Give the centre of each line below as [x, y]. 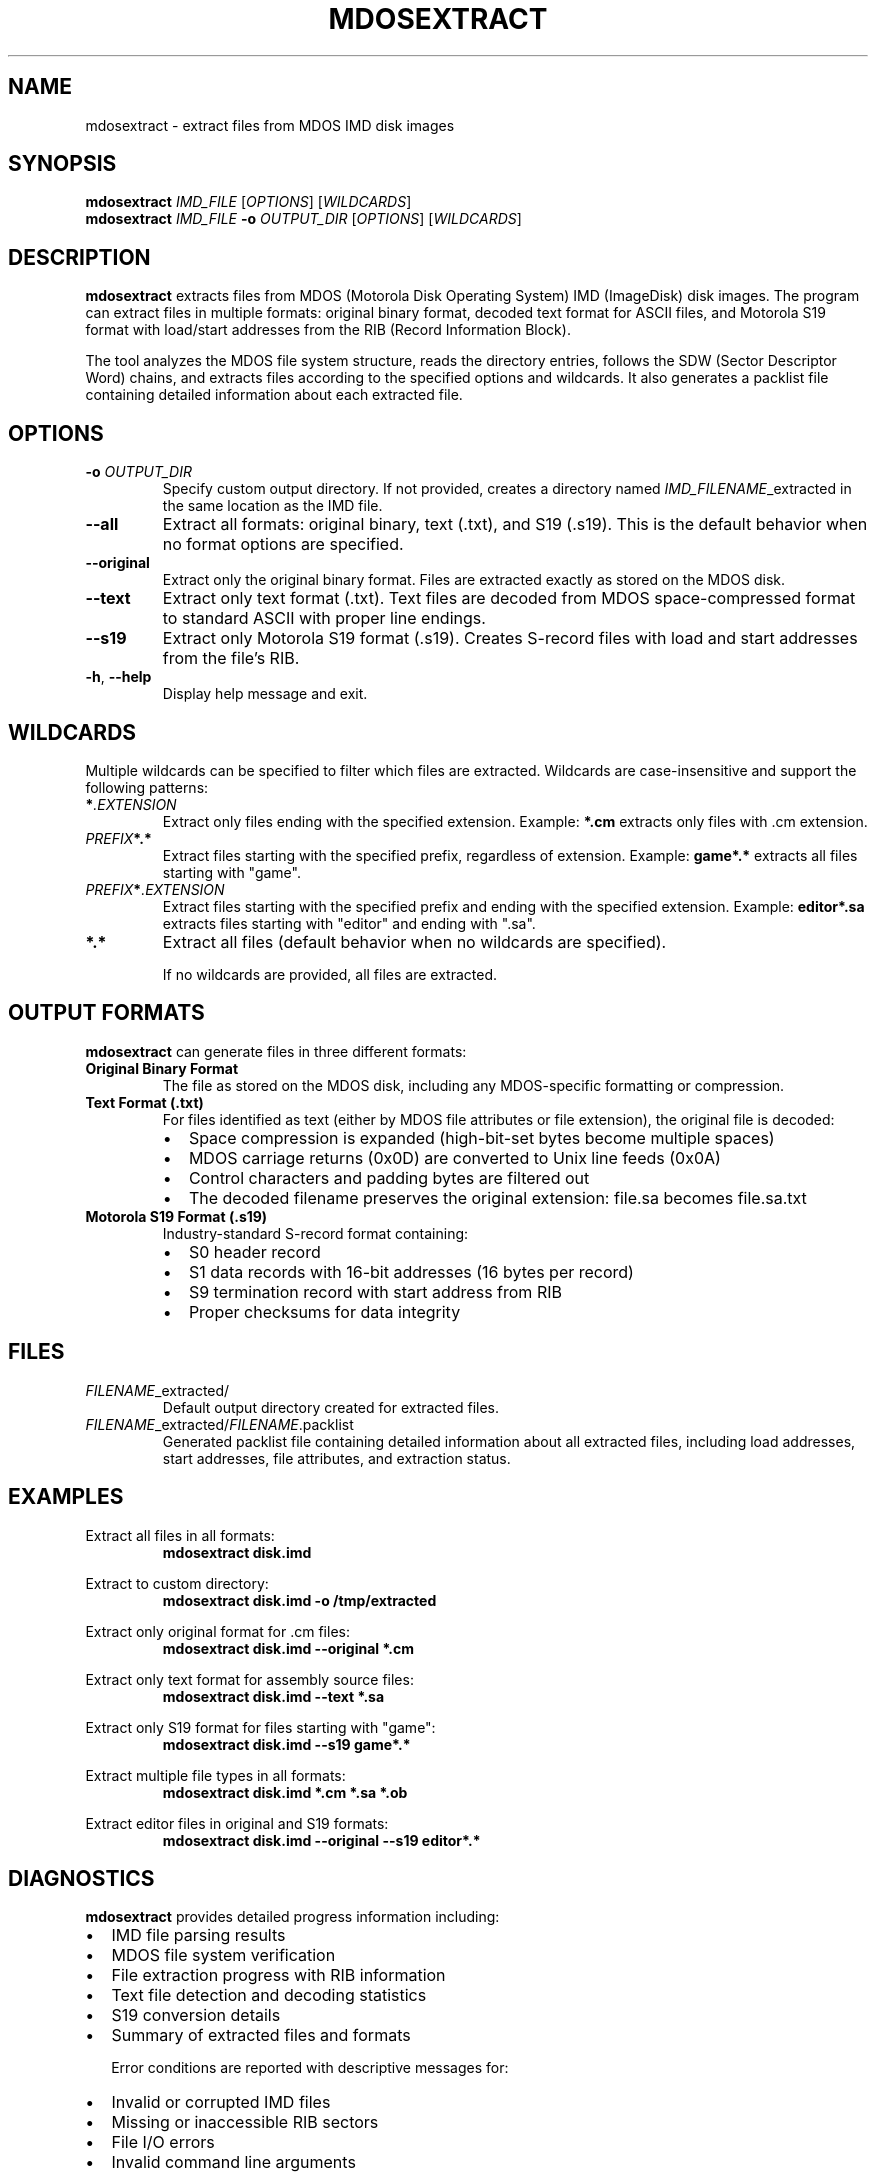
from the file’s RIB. [231, 658]
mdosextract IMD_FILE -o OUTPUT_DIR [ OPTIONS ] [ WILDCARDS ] [303, 219]
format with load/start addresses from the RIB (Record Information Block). [328, 330]
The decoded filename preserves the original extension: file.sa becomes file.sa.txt [497, 1197]
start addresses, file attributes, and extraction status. [336, 1458]
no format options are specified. [283, 544]
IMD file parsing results [198, 1935]
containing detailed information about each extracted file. [274, 395]
